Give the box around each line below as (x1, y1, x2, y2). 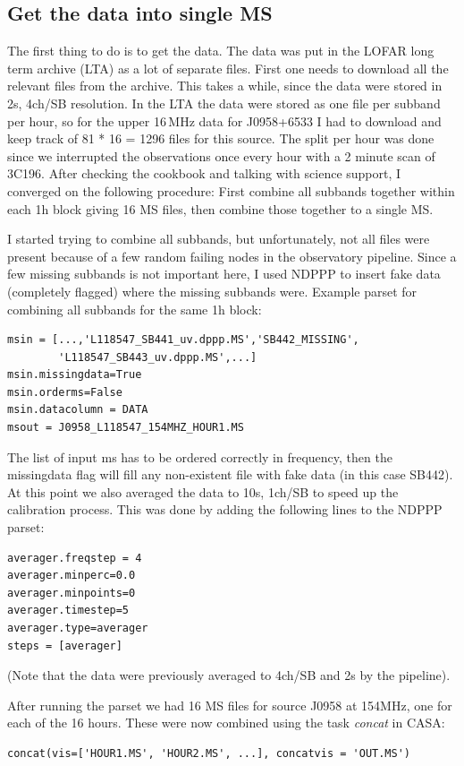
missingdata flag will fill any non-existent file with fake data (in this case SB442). (7, 465, 453, 484)
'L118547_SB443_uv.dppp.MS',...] (58, 350, 257, 364)
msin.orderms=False (7, 385, 122, 399)
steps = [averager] (7, 639, 122, 652)
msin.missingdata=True (7, 368, 142, 382)
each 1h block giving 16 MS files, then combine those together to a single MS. (7, 199, 434, 218)
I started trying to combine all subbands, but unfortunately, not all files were (7, 229, 430, 248)
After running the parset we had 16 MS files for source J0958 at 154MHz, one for (7, 695, 452, 714)
